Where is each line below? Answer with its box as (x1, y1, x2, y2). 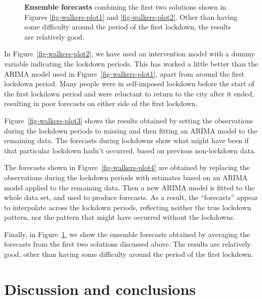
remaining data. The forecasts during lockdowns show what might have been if (4, 135, 249, 146)
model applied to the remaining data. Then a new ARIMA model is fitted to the (4, 182, 255, 192)
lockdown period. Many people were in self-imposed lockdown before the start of (4, 78, 254, 89)
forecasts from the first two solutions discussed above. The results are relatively (4, 239, 251, 249)
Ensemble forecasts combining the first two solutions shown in (24, 2, 226, 12)
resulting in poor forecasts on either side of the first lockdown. (4, 98, 198, 109)
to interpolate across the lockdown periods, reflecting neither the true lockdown (4, 202, 251, 212)
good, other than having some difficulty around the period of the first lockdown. (4, 249, 253, 259)
